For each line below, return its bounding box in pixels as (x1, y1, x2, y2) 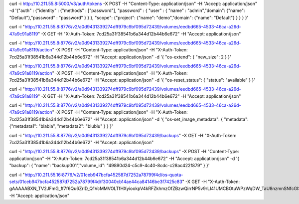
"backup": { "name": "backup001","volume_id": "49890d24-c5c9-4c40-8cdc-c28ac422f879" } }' (9, 163, 210, 169)
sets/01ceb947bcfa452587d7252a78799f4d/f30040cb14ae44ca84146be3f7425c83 (9, 179, 183, 185)
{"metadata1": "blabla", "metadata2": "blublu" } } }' (9, 123, 113, 129)
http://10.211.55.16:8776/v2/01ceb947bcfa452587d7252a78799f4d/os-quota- (24, 172, 183, 178)
